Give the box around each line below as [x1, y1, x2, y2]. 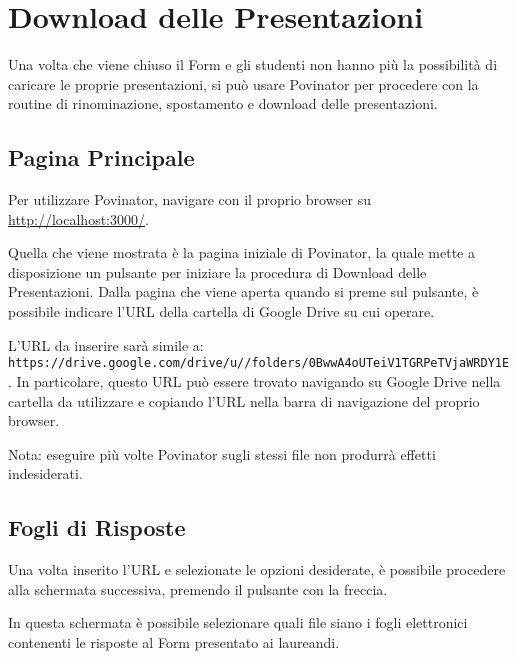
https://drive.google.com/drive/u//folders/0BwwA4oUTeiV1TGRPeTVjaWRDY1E [8, 356, 510, 371]
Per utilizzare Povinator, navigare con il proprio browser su [8, 189, 371, 210]
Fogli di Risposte [8, 512, 186, 543]
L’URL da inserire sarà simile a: [8, 334, 204, 355]
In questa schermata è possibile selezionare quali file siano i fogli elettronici [8, 612, 468, 633]
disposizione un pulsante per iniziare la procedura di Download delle [8, 261, 427, 282]
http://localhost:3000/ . [8, 208, 149, 229]
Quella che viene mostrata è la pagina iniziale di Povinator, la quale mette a [8, 242, 475, 263]
